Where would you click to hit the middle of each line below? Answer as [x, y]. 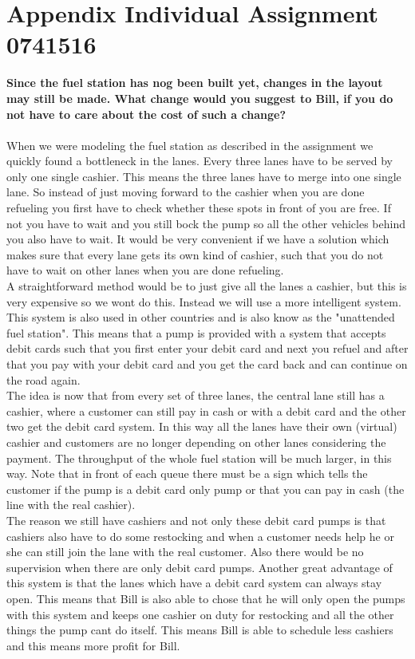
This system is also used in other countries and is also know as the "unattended [201, 317]
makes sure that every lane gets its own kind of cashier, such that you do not [195, 254]
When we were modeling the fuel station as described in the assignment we [190, 145]
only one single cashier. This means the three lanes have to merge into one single [204, 176]
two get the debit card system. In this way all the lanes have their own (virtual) [202, 426]
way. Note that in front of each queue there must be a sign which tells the [187, 474]
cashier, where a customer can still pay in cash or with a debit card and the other [206, 410]
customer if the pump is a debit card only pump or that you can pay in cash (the [206, 489]
